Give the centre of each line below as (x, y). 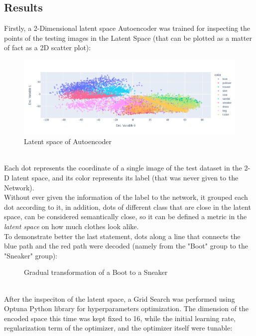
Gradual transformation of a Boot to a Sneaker (96, 272)
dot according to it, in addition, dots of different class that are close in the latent (128, 207)
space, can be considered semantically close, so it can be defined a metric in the (126, 216)
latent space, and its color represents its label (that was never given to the (125, 178)
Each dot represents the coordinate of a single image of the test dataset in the (123, 168)
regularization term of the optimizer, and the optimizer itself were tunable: (118, 328)
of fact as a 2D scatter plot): (48, 47)
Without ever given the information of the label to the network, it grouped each (126, 197)
